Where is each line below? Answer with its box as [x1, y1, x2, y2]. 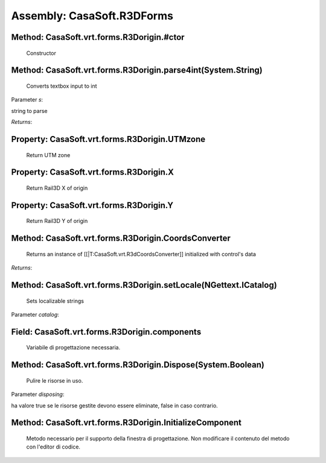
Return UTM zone [26, 151, 71, 158]
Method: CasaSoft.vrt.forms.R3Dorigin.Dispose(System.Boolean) [11, 360, 265, 370]
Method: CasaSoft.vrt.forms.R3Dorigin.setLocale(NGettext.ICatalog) [11, 280, 277, 290]
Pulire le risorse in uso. [26, 377, 83, 384]
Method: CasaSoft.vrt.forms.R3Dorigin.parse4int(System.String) [11, 65, 263, 76]
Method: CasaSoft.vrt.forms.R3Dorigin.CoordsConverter [11, 233, 231, 244]
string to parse [11, 107, 48, 114]
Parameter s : [11, 96, 43, 103]
